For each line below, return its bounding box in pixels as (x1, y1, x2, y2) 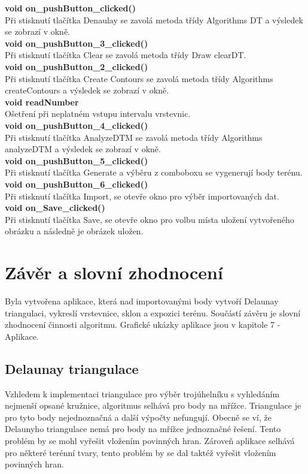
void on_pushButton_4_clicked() (5, 119, 148, 131)
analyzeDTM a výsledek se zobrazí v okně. (5, 143, 161, 155)
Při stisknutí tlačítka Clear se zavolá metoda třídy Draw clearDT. (5, 49, 246, 61)
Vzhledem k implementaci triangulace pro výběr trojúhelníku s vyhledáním (5, 387, 280, 400)
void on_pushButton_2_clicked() (5, 60, 148, 73)
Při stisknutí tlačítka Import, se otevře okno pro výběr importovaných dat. (5, 189, 279, 202)
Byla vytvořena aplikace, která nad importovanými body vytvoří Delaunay (5, 295, 279, 307)
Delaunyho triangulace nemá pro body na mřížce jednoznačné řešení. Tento (5, 422, 281, 435)
